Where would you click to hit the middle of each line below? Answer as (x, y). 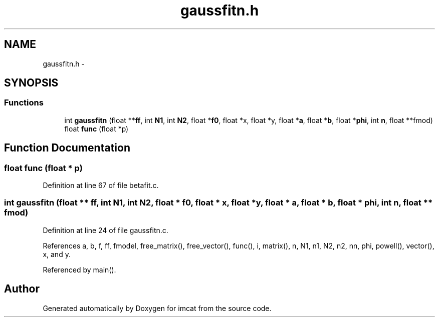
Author (22, 289)
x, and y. (57, 254)
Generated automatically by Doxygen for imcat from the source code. (157, 308)
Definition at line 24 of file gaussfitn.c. (105, 230)
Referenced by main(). (79, 269)
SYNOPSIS (31, 83)
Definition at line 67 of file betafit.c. (101, 185)
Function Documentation (67, 148)
